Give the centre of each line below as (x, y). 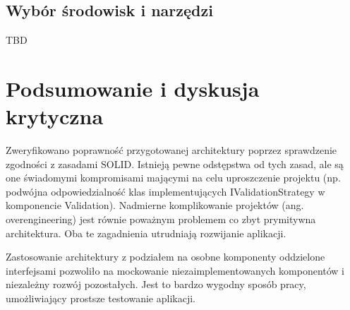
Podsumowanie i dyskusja (133, 88)
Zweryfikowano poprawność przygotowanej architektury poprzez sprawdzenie (171, 150)
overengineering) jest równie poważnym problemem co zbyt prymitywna (161, 219)
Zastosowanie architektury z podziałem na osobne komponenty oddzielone (165, 257)
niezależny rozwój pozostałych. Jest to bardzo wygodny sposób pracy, (156, 284)
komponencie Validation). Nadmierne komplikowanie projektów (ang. (155, 205)
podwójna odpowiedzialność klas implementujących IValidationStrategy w (165, 191)
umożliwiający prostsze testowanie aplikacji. (101, 298)
